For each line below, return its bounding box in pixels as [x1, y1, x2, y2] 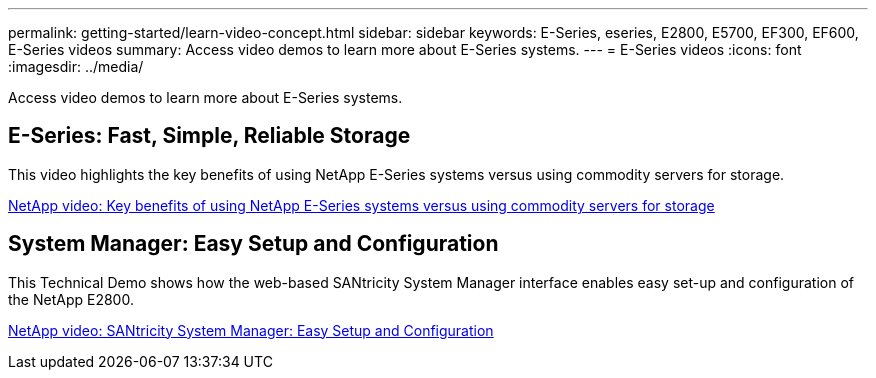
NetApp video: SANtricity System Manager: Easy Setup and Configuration [8, 321, 494, 339]
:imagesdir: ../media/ [8, 58, 144, 75]
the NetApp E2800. [8, 290, 134, 308]
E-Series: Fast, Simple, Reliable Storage [8, 123, 411, 149]
